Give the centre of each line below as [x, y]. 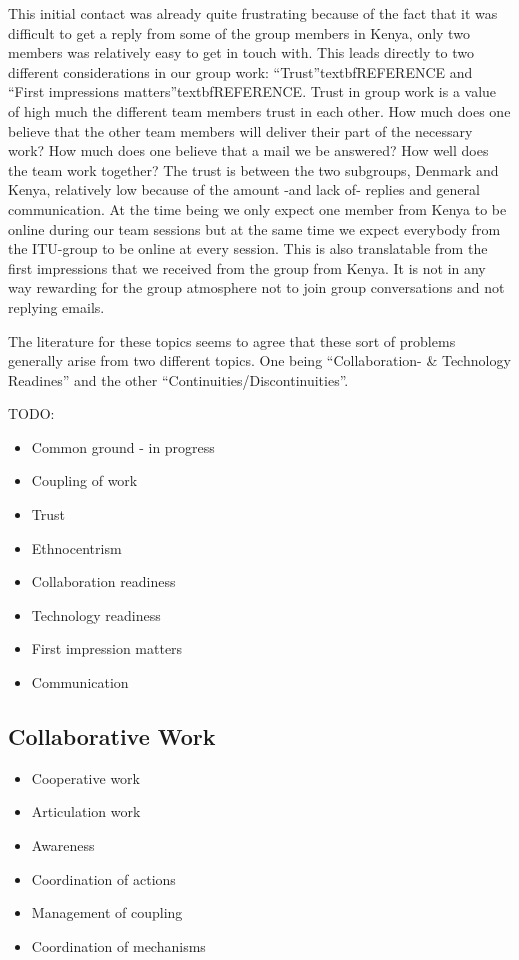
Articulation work [86, 811]
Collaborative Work [112, 736]
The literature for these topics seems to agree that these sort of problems [232, 340]
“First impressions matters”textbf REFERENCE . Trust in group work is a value [252, 91]
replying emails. [56, 306]
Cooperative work [85, 777]
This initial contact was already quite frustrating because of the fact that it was [253, 13]
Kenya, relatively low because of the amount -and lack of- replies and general [244, 189]
